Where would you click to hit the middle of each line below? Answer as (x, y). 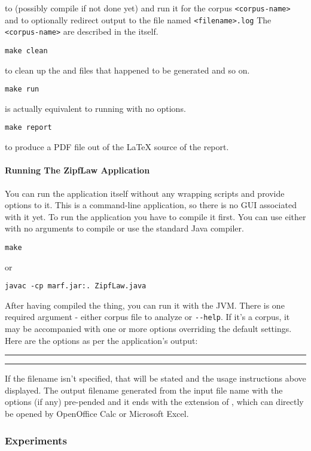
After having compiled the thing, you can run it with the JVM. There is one (145, 305)
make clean (26, 51)
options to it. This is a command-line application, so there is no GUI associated (151, 205)
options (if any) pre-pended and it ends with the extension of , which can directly (154, 402)
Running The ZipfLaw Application (77, 170)
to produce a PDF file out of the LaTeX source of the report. (117, 147)
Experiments (36, 440)
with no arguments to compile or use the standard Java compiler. (124, 228)
